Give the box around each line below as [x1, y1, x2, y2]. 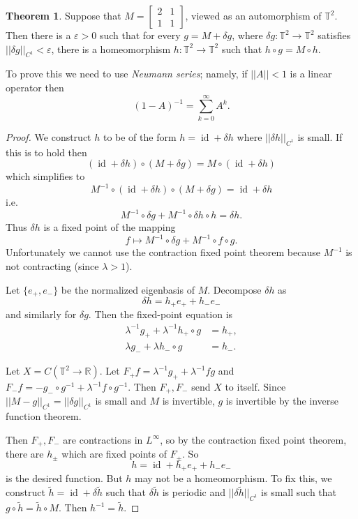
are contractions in [63, 432, 143, 446]
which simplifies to [6, 169, 85, 183]
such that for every [99, 28, 181, 42]
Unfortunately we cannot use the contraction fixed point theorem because [6, 245, 320, 259]
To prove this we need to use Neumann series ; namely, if [6, 66, 248, 81]
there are [6, 446, 44, 461]
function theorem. [6, 409, 82, 423]
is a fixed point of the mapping [43, 220, 176, 234]
